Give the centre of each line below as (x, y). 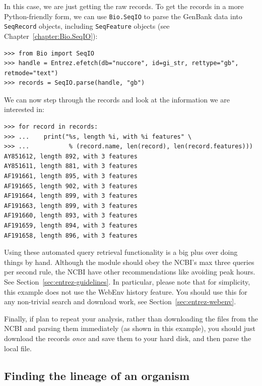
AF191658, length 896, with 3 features (71, 235)
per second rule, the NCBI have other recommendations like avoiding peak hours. (130, 272)
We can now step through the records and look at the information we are (117, 99)
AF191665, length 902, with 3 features (71, 186)
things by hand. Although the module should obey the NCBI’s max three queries (129, 262)
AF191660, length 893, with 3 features (71, 216)
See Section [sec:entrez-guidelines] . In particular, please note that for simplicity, (127, 281)
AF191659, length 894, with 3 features (71, 226)
